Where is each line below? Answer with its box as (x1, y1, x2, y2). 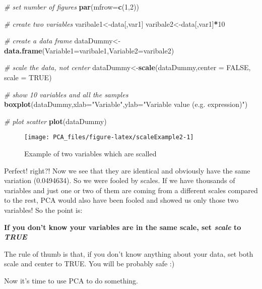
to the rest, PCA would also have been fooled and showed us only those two (4, 195, 239, 205)
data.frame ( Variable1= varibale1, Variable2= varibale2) (4, 45, 174, 55)
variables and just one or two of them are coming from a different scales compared (4, 185, 258, 195)
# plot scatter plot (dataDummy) (4, 115, 107, 126)
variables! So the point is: (4, 204, 83, 215)
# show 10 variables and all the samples (4, 89, 128, 99)
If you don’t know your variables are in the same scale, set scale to (4, 221, 241, 232)
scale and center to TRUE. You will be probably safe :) (4, 258, 175, 269)
